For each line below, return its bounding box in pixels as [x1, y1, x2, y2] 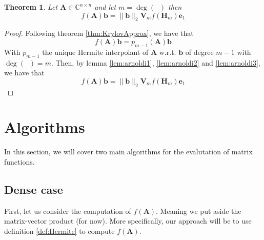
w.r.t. [159, 46, 176, 57]
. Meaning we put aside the [156, 205, 241, 216]
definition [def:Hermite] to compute [4, 225, 115, 236]
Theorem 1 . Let [4, 2, 58, 12]
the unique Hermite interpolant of [42, 46, 149, 57]
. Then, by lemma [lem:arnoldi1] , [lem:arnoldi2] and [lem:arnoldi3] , [51, 57, 260, 68]
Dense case [4, 181, 63, 197]
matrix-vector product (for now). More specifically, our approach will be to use [4, 215, 252, 226]
